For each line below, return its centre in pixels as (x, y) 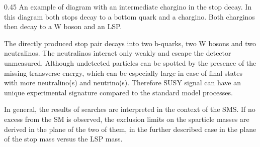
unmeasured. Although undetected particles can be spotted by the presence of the (130, 62)
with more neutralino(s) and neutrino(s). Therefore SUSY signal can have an (123, 83)
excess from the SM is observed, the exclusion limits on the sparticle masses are (127, 119)
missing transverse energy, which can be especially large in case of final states (123, 72)
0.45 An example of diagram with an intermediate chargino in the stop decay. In (128, 7)
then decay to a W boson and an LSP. (63, 26)
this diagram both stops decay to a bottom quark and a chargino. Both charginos (129, 16)
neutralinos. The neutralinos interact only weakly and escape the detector (118, 53)
